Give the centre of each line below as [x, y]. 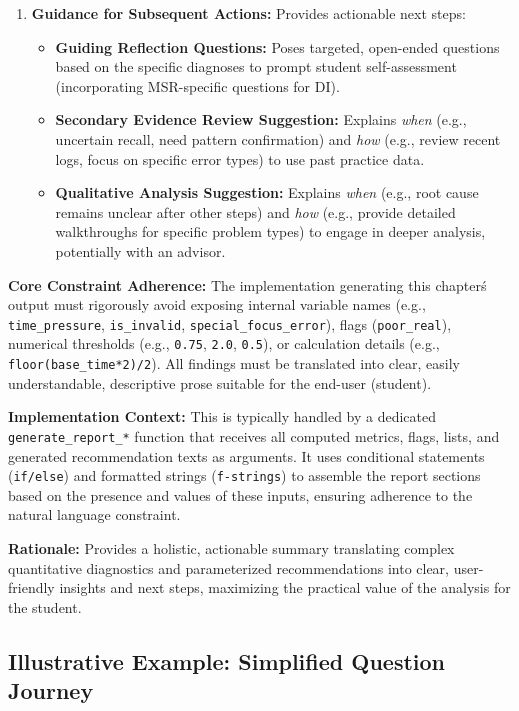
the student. [45, 606]
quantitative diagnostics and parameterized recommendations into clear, [228, 567]
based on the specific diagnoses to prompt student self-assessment [256, 66]
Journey [51, 690]
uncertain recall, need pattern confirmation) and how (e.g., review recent [278, 138]
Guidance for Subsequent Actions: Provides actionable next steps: [248, 13]
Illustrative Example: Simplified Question [227, 660]
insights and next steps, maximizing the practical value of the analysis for [285, 587]
